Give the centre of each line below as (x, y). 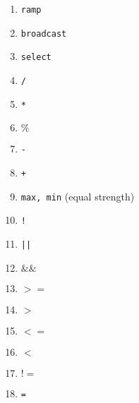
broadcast (44, 34)
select (36, 58)
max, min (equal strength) (78, 196)
